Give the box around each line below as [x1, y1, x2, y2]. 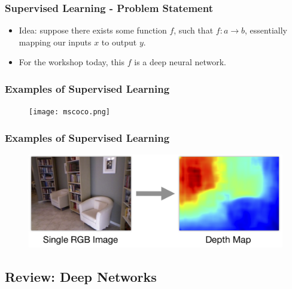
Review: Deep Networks [5, 267, 157, 285]
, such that [174, 24, 214, 36]
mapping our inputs [19, 35, 92, 48]
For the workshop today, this [19, 56, 125, 68]
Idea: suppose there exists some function [19, 24, 167, 36]
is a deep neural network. [134, 56, 227, 68]
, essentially [245, 24, 287, 36]
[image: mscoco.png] [29, 108, 111, 117]
